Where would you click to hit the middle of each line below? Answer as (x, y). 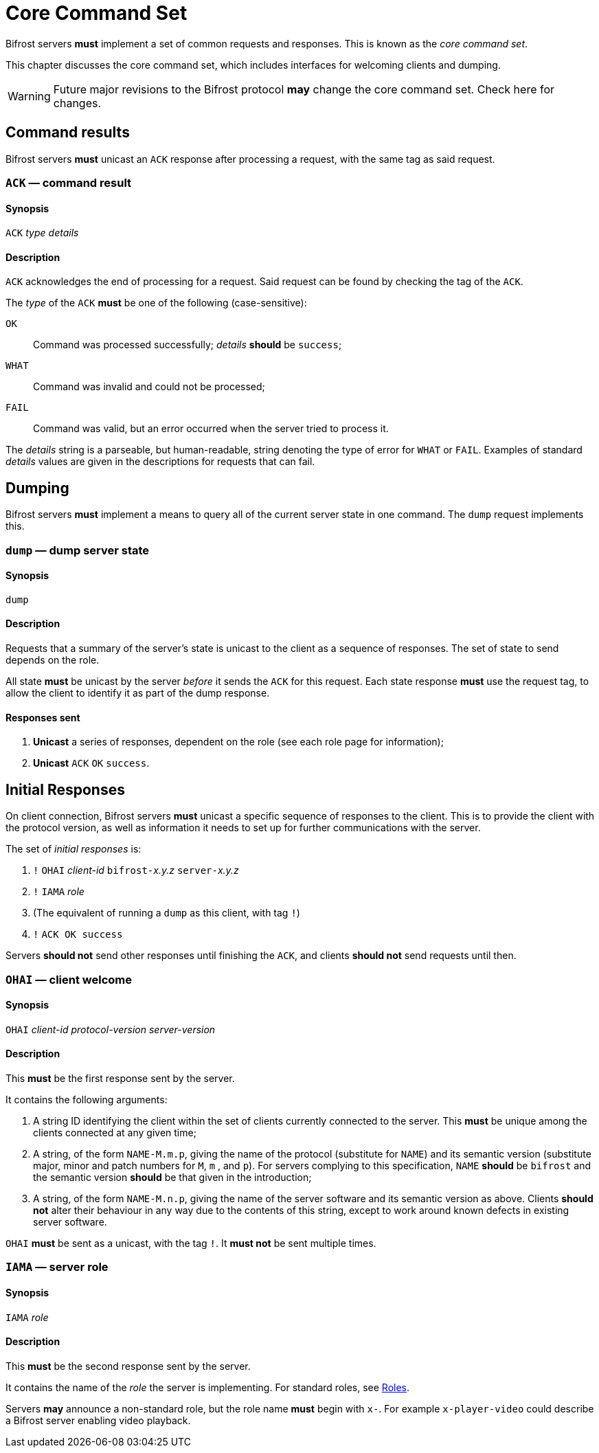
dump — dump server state (78, 550)
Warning (29, 96)
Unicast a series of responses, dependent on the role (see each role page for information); (238, 742)
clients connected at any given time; (115, 1132)
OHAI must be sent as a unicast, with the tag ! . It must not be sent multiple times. (191, 1243)
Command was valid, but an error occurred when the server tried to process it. (211, 429)
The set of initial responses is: (74, 849)
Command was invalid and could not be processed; (149, 387)
